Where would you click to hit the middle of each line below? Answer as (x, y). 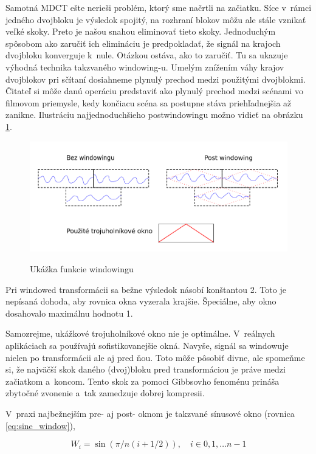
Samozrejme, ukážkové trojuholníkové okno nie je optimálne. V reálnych (140, 333)
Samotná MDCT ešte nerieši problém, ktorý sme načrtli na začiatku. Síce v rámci (159, 7)
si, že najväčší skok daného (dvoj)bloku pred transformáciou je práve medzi (146, 369)
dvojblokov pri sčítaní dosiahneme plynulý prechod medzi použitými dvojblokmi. (156, 79)
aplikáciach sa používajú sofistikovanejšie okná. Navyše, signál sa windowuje (147, 345)
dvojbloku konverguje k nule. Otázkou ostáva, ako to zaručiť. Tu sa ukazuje (147, 55)
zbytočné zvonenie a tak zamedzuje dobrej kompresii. (105, 393)
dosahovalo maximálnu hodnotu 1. (69, 313)
